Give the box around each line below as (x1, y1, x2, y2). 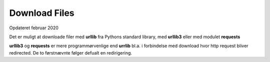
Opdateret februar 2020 (9, 25, 58, 31)
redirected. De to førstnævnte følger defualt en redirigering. (9, 50, 132, 56)
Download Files (9, 7, 74, 18)
